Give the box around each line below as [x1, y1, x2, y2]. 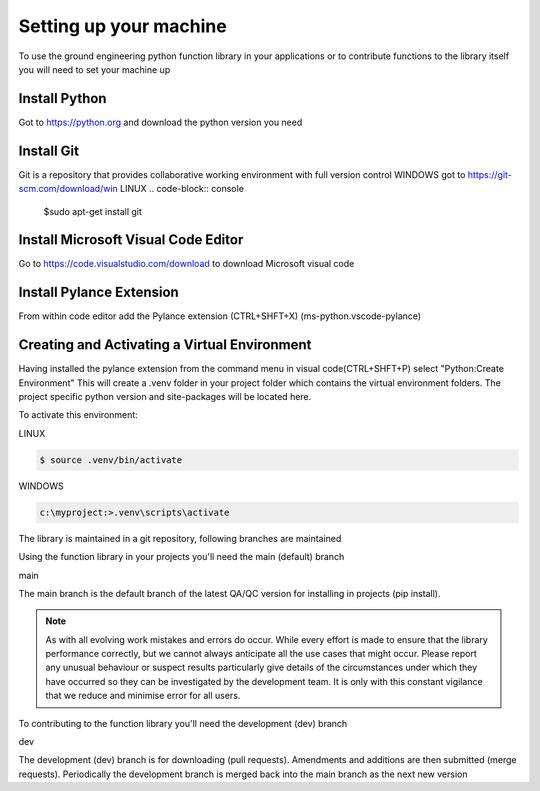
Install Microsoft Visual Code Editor [18, 231, 244, 249]
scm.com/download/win [18, 183, 119, 195]
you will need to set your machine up [18, 63, 171, 75]
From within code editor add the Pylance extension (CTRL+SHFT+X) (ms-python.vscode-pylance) [18, 310, 422, 322]
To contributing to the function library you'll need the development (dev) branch [18, 717, 348, 729]
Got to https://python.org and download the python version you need [18, 116, 303, 128]
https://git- [467, 168, 512, 180]
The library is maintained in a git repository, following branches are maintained [18, 532, 342, 544]
